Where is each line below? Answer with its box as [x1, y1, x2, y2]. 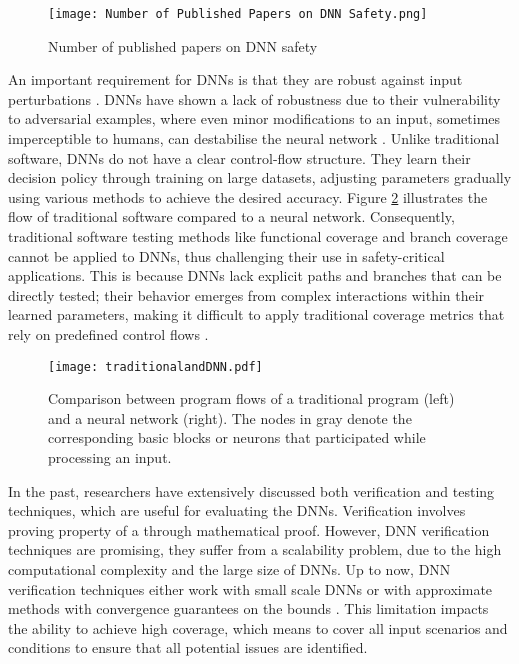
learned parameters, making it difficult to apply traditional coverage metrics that [8, 304, 505, 325]
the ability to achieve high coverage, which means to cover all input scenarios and [8, 617, 508, 638]
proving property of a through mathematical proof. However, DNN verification [8, 519, 490, 540]
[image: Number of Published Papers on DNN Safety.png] [48, 7, 428, 21]
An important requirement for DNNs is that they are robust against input [8, 69, 463, 90]
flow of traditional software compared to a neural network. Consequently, [8, 206, 455, 227]
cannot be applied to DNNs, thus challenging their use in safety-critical [8, 245, 445, 266]
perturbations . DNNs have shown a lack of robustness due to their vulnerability [8, 88, 501, 109]
